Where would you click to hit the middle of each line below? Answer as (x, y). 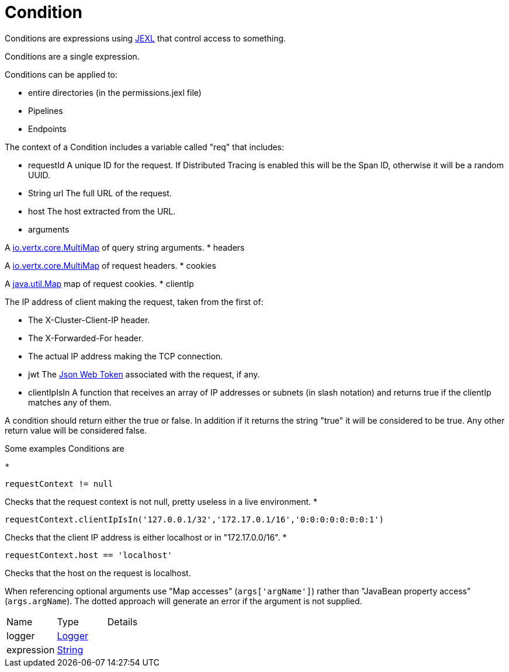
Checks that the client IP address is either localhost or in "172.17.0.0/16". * (146, 537)
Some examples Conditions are (65, 448)
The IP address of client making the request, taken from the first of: (134, 302)
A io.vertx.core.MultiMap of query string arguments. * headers (125, 247)
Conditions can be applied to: (61, 74)
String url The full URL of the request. (100, 193)
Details (122, 621)
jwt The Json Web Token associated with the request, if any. (144, 374)
